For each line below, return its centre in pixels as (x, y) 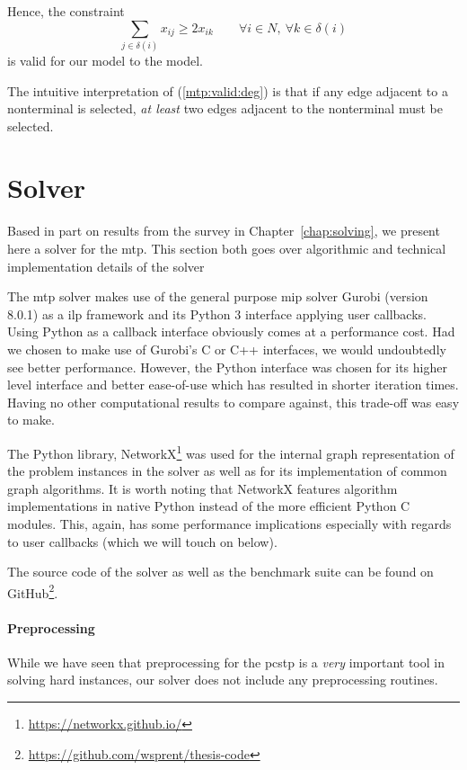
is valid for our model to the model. (105, 60)
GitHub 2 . (33, 591)
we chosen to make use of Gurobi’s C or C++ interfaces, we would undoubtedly (227, 349)
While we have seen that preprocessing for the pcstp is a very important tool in (226, 662)
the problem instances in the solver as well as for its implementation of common (227, 471)
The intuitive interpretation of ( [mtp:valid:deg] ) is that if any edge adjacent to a (228, 90)
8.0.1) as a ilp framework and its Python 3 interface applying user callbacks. (217, 313)
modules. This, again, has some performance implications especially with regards (229, 523)
